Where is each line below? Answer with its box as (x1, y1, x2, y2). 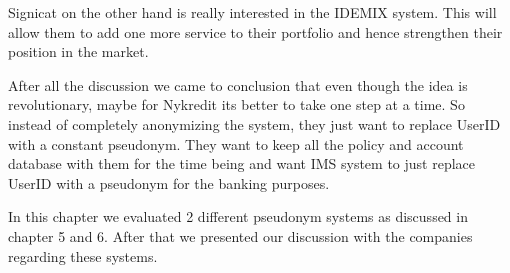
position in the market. (8, 41, 149, 62)
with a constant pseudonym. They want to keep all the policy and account (8, 133, 464, 154)
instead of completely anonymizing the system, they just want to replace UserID (8, 113, 501, 134)
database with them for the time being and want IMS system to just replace (8, 153, 476, 174)
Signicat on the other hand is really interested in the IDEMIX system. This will (8, 2, 497, 22)
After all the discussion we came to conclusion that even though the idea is (8, 74, 468, 95)
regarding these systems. (8, 245, 158, 266)
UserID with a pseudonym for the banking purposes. (8, 172, 330, 193)
